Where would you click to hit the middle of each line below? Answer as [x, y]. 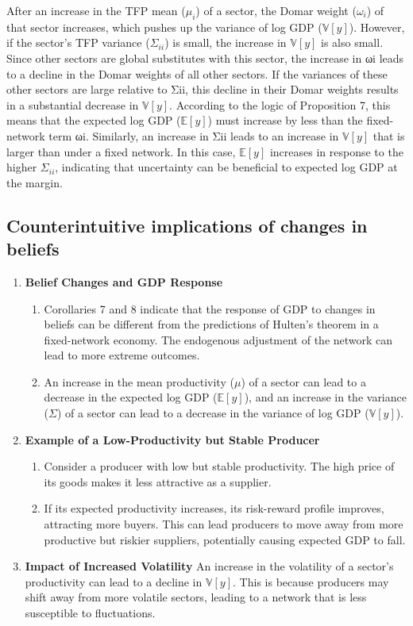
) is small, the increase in [226, 42]
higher [22, 167]
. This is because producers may [311, 581]
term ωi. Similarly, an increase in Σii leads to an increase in [194, 135]
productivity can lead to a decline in [114, 581]
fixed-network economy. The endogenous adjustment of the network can [218, 339]
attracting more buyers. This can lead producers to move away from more [224, 524]
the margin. [35, 182]
